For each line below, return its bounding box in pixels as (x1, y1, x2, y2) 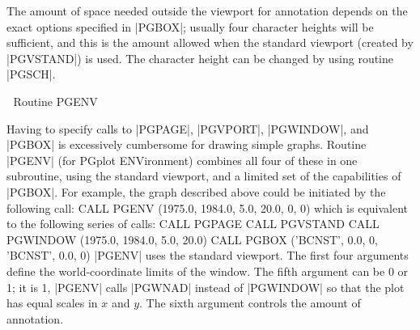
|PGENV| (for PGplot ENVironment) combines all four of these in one (6, 151, 358, 168)
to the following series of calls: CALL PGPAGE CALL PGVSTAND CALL (6, 215, 380, 232)
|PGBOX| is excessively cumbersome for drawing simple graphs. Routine (6, 136, 367, 153)
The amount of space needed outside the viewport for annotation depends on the (6, 2, 408, 19)
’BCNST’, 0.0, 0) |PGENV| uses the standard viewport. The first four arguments (6, 247, 409, 264)
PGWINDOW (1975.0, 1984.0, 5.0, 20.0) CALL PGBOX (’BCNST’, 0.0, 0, (6, 231, 378, 247)
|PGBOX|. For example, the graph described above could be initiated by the (6, 183, 386, 200)
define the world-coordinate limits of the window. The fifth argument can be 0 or (6, 262, 409, 279)
